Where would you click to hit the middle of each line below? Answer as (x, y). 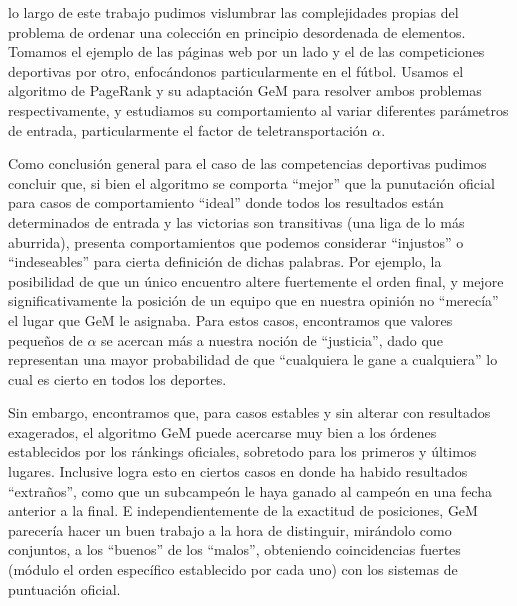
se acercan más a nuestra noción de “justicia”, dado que (272, 339)
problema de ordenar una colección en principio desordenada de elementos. (237, 31)
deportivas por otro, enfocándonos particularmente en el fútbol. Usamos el (236, 70)
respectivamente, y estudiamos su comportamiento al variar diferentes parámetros (258, 109)
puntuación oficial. (64, 588)
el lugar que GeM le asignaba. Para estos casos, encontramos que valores (230, 319)
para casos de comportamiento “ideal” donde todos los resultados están (226, 202)
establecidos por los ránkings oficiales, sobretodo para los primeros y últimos (242, 451)
